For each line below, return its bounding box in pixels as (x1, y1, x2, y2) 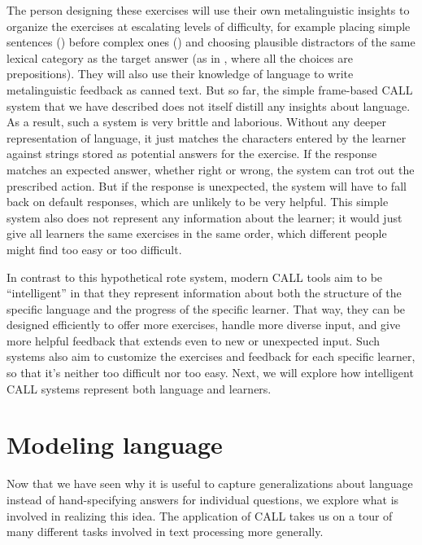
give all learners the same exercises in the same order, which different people (7, 225, 387, 242)
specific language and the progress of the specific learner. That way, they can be (7, 300, 406, 317)
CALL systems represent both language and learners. (7, 380, 272, 397)
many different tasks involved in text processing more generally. (7, 523, 324, 540)
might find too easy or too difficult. (7, 240, 182, 257)
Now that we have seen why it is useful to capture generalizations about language (7, 475, 413, 492)
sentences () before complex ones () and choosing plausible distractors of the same (7, 33, 415, 51)
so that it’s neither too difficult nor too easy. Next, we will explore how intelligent (7, 364, 414, 381)
